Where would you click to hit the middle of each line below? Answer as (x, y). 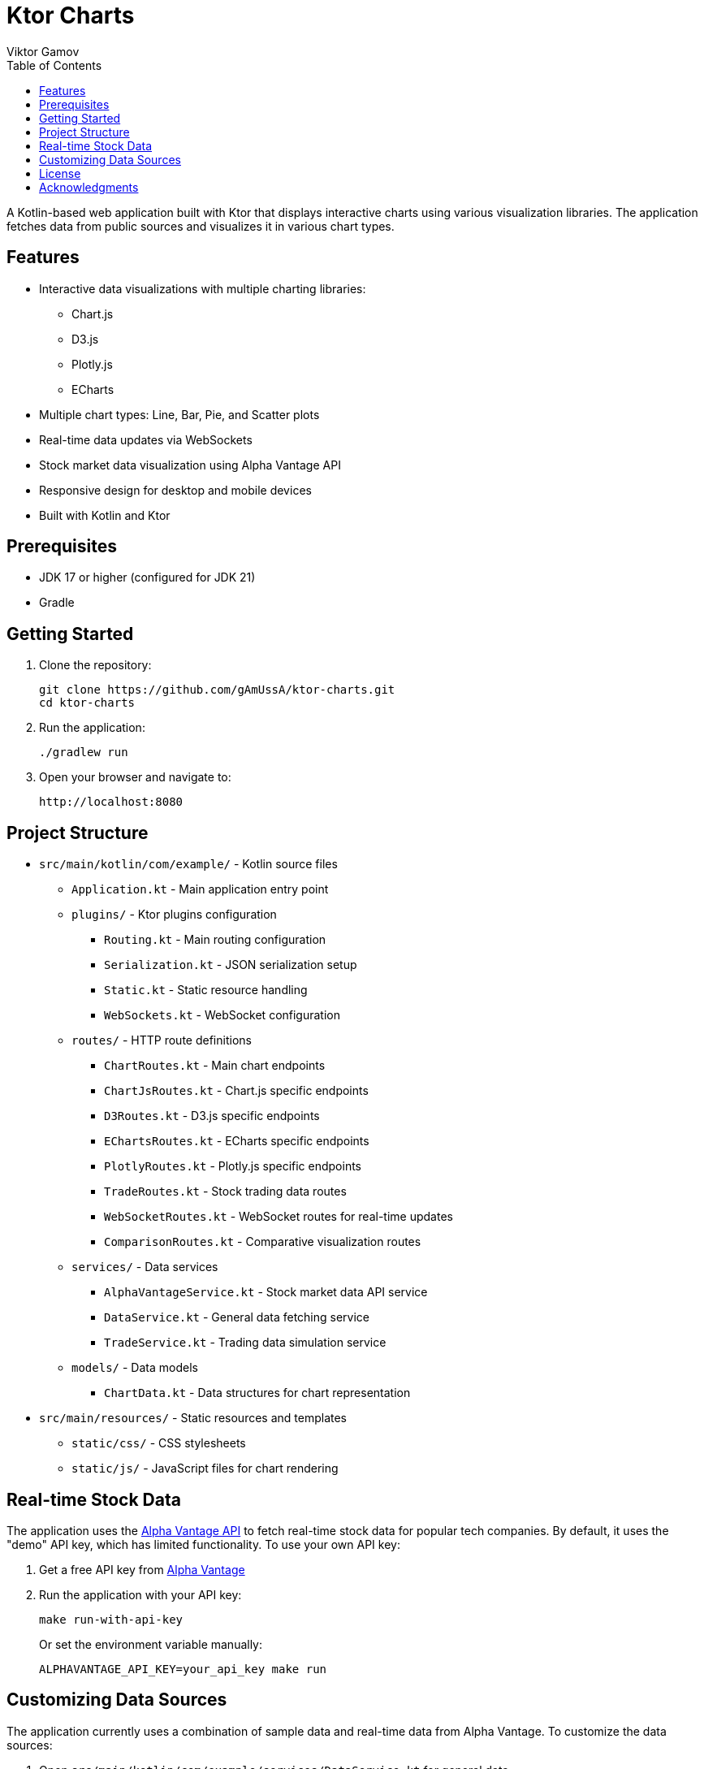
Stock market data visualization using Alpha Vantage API (190, 465)
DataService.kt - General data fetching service (237, 1317)
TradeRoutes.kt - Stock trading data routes (225, 1192)
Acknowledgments (89, 187)
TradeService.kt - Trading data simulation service (245, 1343)
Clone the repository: (95, 665)
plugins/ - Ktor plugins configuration (174, 915)
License (60, 173)
